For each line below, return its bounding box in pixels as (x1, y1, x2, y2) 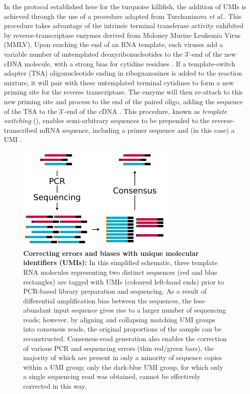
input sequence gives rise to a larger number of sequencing (53, 305, 226, 315)
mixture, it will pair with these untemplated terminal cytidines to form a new (4, 77, 234, 87)
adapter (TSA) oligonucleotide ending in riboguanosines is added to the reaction (4, 68, 242, 78)
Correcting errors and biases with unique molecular (23, 248, 199, 258)
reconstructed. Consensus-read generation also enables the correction (23, 333, 227, 344)
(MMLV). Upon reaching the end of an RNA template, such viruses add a (4, 39, 223, 49)
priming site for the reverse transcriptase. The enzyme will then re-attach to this (4, 87, 243, 97)
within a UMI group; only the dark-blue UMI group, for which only (23, 362, 223, 372)
